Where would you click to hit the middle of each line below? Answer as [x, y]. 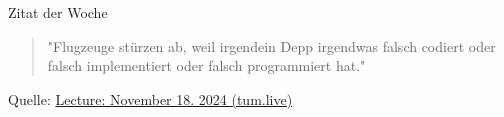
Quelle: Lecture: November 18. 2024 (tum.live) [150, 98]
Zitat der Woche [58, 12]
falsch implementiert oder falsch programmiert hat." [206, 65]
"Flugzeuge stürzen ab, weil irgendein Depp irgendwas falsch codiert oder [271, 45]
